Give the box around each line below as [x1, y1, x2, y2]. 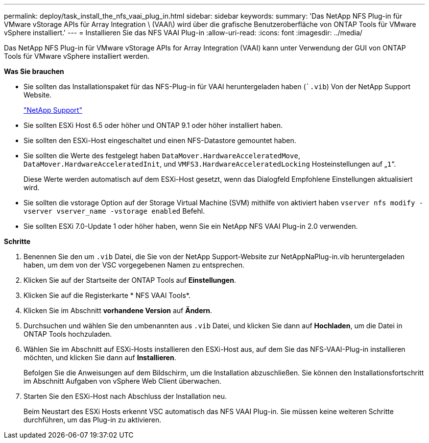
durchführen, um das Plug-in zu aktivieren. [24, 416, 162, 424]
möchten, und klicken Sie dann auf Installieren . [24, 353, 176, 362]
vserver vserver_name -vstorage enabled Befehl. [24, 207, 205, 215]
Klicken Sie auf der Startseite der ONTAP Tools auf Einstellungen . [24, 276, 236, 284]
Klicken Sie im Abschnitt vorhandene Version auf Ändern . [24, 306, 213, 315]
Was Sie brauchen [4, 67, 64, 75]
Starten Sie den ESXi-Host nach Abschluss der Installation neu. [24, 392, 227, 400]
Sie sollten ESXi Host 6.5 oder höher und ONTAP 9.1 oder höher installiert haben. [24, 121, 283, 129]
